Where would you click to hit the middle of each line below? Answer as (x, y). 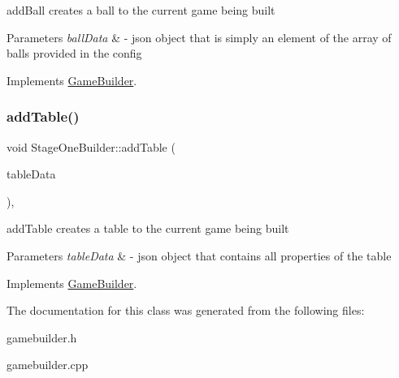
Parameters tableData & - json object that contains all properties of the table (199, 255)
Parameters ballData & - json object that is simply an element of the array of (199, 37)
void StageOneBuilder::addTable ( (91, 146)
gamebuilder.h (42, 337)
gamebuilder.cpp (48, 365)
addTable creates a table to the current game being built (148, 228)
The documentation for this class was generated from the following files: (186, 310)
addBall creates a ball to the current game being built (141, 10)
